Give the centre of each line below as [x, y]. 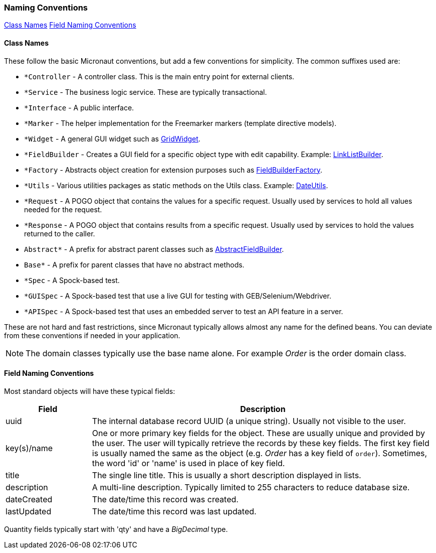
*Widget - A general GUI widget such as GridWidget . [112, 139]
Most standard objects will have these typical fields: [90, 391]
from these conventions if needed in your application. [92, 335]
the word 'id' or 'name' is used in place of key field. [188, 463]
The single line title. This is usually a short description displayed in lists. [227, 475]
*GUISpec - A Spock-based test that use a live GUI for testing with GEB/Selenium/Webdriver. [178, 296]
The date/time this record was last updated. [174, 511]
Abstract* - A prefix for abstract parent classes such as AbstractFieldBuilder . [154, 249]
